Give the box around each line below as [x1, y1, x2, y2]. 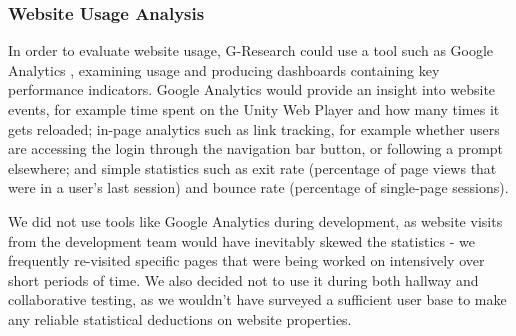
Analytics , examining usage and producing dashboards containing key [8, 59, 440, 80]
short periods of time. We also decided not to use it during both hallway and [8, 269, 479, 290]
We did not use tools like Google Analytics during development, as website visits [8, 210, 503, 231]
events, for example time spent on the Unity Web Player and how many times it [8, 99, 500, 119]
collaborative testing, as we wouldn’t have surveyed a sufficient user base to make [8, 289, 507, 310]
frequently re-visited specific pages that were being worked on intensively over [8, 250, 485, 271]
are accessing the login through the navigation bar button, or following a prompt [8, 138, 504, 159]
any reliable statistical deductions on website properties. [8, 308, 352, 329]
